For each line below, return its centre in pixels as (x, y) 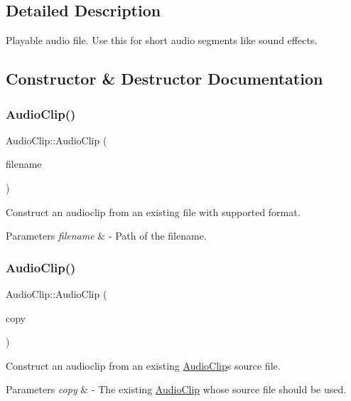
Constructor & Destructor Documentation (164, 79)
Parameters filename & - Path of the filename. (106, 236)
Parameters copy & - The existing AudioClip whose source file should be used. (176, 389)
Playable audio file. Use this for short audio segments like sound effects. (162, 40)
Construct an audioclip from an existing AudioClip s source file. (143, 365)
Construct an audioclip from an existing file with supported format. (153, 212)
